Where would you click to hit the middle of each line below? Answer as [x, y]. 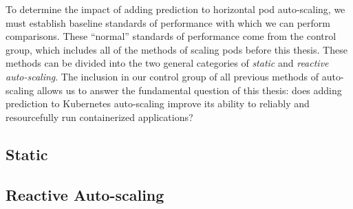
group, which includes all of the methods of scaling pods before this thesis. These [176, 49]
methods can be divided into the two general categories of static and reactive [167, 63]
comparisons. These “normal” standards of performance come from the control [171, 36]
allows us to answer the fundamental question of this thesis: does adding [189, 90]
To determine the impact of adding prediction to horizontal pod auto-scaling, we [175, 9]
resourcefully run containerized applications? [99, 117]
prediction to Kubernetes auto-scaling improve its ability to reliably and [158, 103]
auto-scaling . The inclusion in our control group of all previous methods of [162, 76]
